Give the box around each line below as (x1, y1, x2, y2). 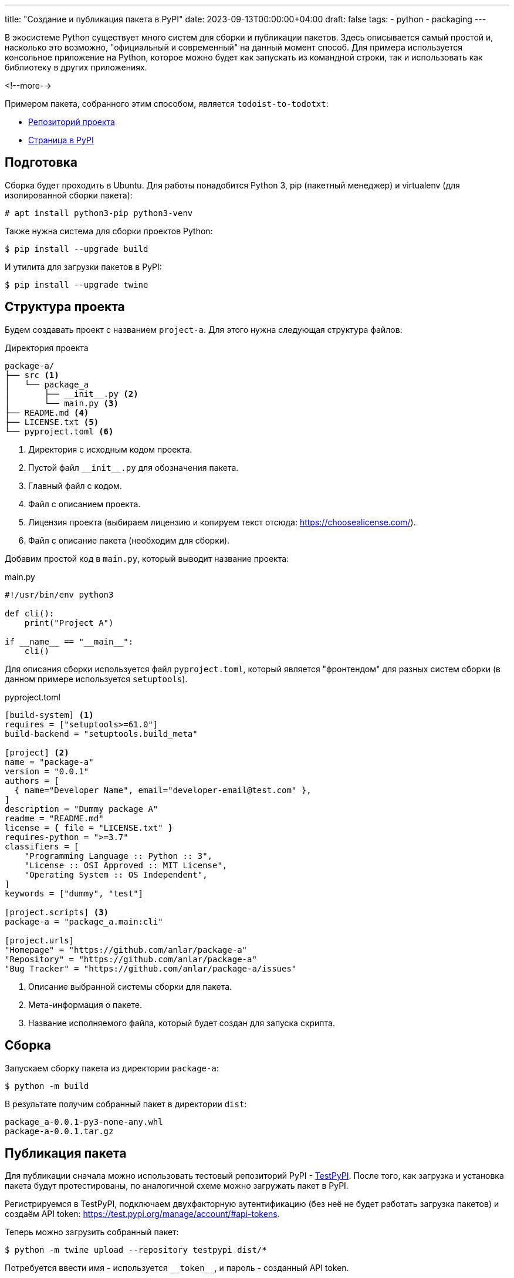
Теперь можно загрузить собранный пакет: (5, 1227, 179, 1237)
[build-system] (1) (5, 710, 94, 720)
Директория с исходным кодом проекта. (28, 444, 192, 454)
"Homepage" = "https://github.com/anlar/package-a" (5, 945, 248, 955)
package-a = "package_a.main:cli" (5, 916, 163, 926)
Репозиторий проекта (28, 117, 115, 127)
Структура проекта (5, 299, 125, 315)
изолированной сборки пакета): (5, 190, 133, 200)
